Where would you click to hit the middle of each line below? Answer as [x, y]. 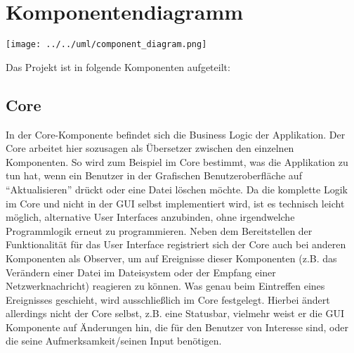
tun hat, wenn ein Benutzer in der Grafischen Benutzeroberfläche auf [154, 175]
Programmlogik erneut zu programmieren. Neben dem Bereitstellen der [159, 230]
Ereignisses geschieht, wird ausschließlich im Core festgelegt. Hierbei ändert [168, 299]
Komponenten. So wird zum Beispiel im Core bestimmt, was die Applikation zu [177, 161]
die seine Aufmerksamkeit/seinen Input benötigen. [114, 341]
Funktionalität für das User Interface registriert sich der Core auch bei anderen [176, 244]
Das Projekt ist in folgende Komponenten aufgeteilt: [118, 66]
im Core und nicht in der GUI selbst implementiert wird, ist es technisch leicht [175, 203]
